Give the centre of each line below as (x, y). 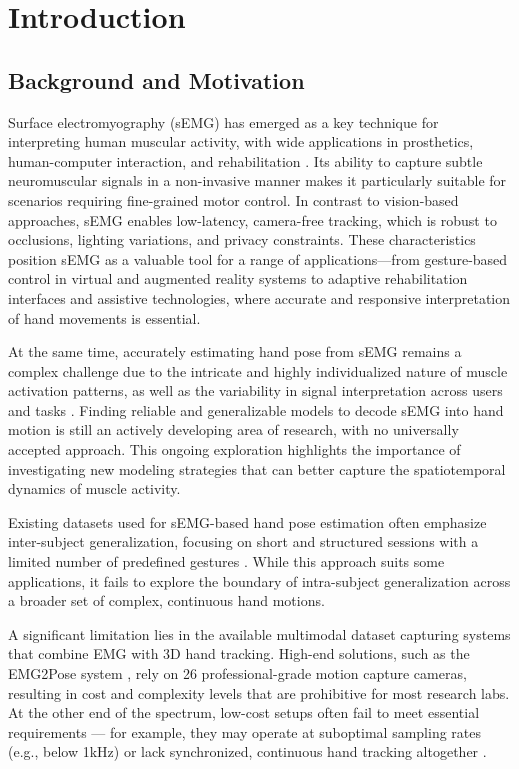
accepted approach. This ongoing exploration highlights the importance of (234, 449)
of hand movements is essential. (104, 317)
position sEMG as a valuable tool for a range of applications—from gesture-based (258, 258)
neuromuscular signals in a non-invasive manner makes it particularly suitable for (257, 180)
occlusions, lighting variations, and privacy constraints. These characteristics (242, 239)
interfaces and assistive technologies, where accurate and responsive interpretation (259, 297)
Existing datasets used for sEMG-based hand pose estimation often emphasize (247, 521)
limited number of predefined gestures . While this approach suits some (226, 561)
